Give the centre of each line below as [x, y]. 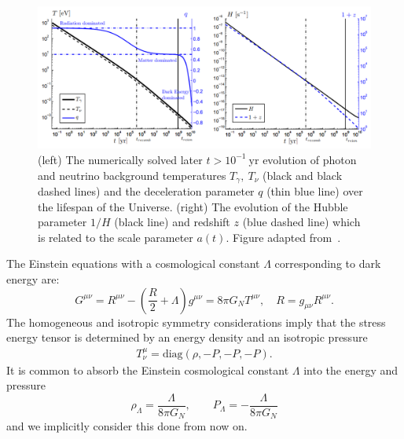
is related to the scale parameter [116, 237]
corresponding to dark [328, 263]
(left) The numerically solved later [120, 159]
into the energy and [351, 369]
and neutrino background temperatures [132, 175]
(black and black [302, 175]
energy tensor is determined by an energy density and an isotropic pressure [187, 337]
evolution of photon [310, 159]
